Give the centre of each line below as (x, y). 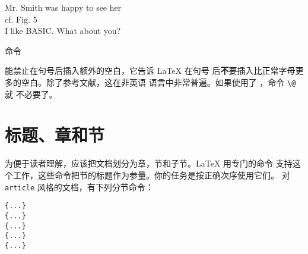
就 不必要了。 (31, 94)
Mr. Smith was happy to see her (63, 7)
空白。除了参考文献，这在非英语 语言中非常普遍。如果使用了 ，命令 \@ (158, 82)
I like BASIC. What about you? (63, 31)
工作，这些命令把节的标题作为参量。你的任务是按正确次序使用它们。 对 (151, 175)
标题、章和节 (55, 135)
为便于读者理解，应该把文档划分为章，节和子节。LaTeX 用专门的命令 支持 (149, 163)
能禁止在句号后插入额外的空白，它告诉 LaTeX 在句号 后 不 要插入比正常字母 (150, 70)
